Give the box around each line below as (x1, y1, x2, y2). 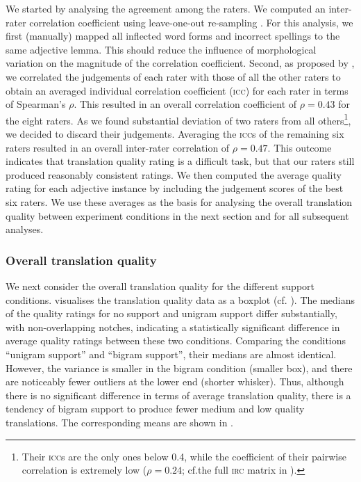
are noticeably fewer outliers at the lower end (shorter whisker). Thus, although (6, 374, 344, 389)
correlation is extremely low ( (22, 463, 147, 477)
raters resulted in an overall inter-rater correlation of (6, 140, 230, 154)
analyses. (6, 222, 44, 236)
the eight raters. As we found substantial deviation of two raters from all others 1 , (6, 111, 351, 127)
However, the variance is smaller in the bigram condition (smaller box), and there (6, 360, 353, 375)
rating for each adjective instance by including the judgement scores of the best (6, 181, 344, 195)
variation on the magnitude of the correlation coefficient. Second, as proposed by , (6, 56, 355, 70)
